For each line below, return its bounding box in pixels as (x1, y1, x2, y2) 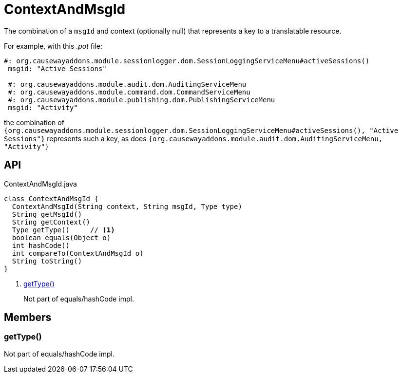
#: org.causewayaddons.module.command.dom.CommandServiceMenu (8, 88, 250, 96)
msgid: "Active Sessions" (8, 64, 107, 73)
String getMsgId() (12, 210, 82, 218)
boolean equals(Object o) (12, 233, 111, 242)
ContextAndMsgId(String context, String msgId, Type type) (12, 202, 242, 210)
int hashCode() (12, 241, 70, 249)
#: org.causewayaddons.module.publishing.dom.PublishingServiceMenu (8, 95, 275, 104)
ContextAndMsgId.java (4, 179, 77, 188)
